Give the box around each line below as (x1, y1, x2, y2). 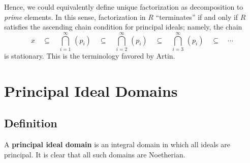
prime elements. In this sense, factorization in (4, 11, 146, 22)
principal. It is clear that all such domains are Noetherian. (4, 149, 185, 159)
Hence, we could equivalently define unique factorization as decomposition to (4, 2, 243, 12)
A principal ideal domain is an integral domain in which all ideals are (4, 139, 230, 150)
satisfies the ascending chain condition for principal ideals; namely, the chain (4, 21, 242, 32)
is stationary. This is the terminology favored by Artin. (4, 50, 175, 61)
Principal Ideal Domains (4, 80, 178, 101)
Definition (4, 115, 57, 131)
